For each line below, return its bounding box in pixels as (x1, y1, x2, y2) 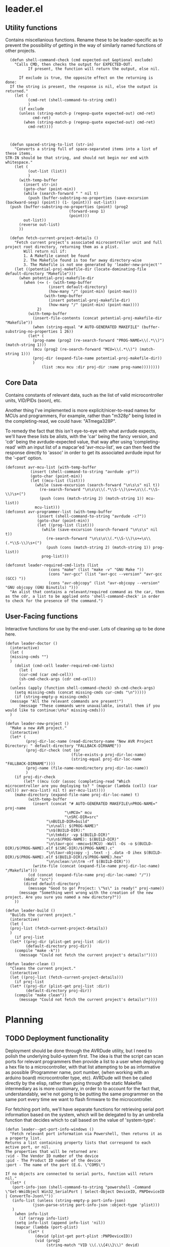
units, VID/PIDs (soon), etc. (5, 397, 62, 403)
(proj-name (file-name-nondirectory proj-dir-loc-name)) (25, 765, 149, 771)
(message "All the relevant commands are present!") (10, 699, 124, 704)
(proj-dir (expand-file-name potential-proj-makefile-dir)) (32, 356, 162, 361)
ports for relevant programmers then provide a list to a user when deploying (5, 1058, 164, 1064)
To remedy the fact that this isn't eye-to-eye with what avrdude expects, (5, 428, 157, 434)
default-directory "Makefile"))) (5, 271, 76, 276)
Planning (5, 1013, 44, 1025)
